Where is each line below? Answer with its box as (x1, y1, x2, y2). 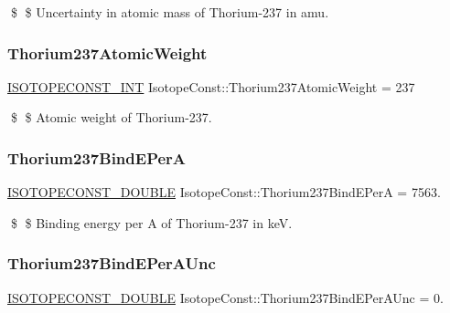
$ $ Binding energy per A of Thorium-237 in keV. (10, 213, 293, 232)
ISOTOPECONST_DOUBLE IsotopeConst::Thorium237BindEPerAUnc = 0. (7, 287, 444, 307)
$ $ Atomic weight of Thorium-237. (10, 108, 212, 127)
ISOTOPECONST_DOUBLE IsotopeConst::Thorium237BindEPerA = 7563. (7, 183, 441, 202)
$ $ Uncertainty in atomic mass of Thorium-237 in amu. (10, 3, 329, 21)
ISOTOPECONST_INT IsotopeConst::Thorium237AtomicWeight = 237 (7, 77, 415, 96)
